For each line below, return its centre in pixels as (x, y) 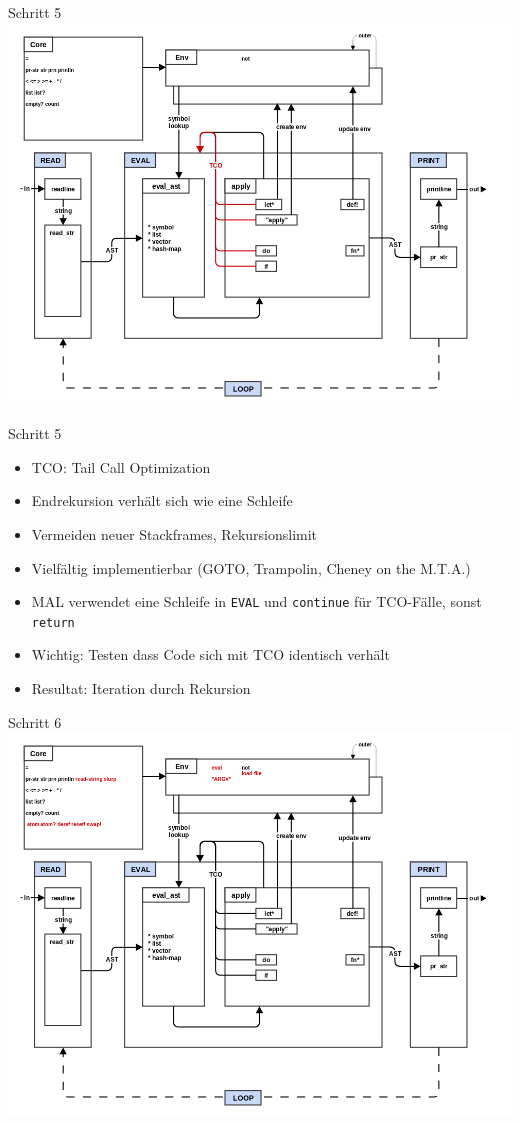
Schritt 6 (35, 721)
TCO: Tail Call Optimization (121, 466)
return (53, 622)
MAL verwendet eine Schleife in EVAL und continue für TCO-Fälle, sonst (256, 601)
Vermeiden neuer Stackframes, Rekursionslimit (174, 533)
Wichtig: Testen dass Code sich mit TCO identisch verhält (210, 654)
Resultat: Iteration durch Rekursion (141, 688)
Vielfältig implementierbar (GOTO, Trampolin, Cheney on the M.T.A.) (251, 567)
